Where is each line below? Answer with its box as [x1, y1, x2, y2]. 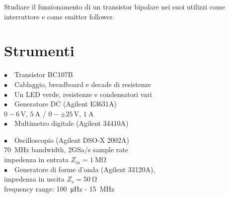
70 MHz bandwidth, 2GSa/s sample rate [4, 144, 128, 155]
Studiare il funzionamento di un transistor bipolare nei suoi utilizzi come [4, 1, 225, 11]
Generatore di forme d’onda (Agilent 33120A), [14, 164, 155, 174]
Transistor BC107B [14, 69, 73, 80]
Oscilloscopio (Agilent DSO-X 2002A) [14, 134, 129, 145]
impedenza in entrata [4, 154, 69, 165]
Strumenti [4, 40, 75, 61]
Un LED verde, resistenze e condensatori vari [14, 89, 152, 99]
